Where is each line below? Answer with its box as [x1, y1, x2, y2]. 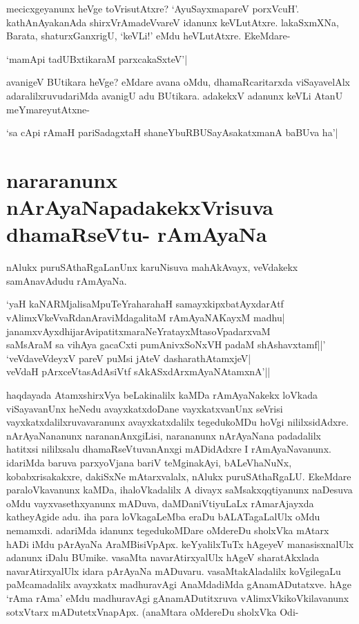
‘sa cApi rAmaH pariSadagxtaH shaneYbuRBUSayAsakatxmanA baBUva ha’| [6, 125, 338, 140]
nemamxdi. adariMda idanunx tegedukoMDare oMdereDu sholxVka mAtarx [6, 522, 329, 537]
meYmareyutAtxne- [6, 102, 90, 116]
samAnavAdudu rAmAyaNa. [6, 273, 127, 287]
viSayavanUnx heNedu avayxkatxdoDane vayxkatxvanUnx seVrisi [6, 401, 283, 415]
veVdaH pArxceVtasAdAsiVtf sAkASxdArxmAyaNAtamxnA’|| [6, 364, 271, 379]
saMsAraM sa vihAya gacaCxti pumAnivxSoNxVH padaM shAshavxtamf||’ [6, 337, 326, 352]
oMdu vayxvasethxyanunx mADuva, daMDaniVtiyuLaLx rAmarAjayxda [6, 495, 314, 510]
